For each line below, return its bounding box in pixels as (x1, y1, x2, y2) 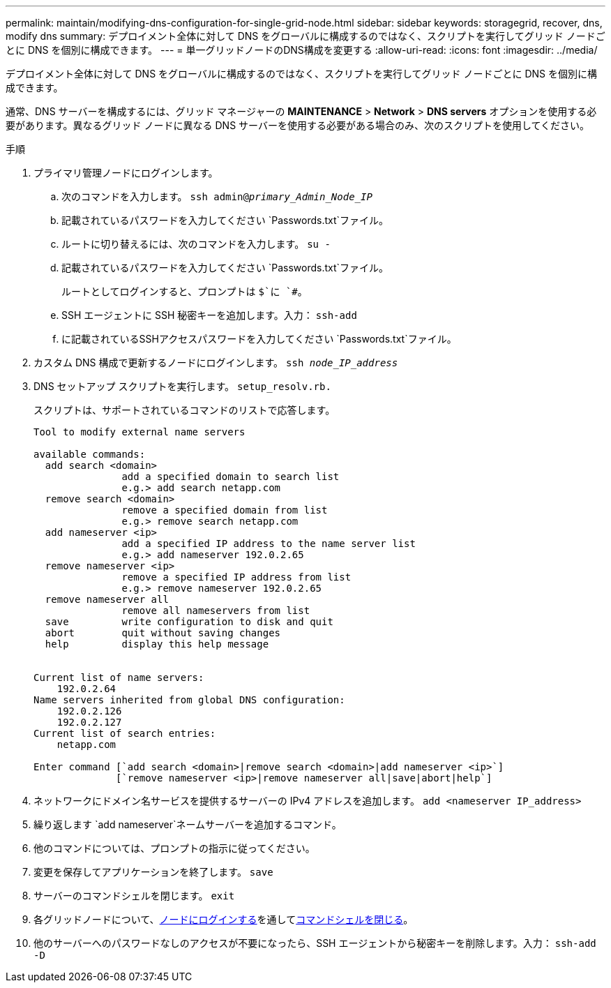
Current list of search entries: (33, 728, 216, 739)
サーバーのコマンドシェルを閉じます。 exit (33, 890, 235, 901)
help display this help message (45, 638, 269, 650)
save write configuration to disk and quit (45, 616, 333, 627)
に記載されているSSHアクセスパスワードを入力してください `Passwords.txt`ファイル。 (61, 333, 457, 345)
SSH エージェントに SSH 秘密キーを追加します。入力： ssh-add (61, 309, 357, 321)
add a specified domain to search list (121, 471, 340, 482)
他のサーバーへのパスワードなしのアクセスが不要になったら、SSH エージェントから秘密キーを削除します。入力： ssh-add (33, 937, 596, 949)
